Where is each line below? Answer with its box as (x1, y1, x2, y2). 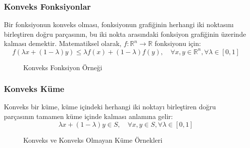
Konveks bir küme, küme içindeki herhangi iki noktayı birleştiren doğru (4, 102, 216, 112)
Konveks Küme (4, 83, 64, 95)
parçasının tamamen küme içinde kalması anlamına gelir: (4, 111, 173, 121)
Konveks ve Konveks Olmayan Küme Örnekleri (23, 134, 163, 145)
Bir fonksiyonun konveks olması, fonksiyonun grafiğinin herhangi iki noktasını (4, 19, 234, 30)
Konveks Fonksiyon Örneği (23, 62, 102, 72)
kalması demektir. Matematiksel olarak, (4, 38, 122, 48)
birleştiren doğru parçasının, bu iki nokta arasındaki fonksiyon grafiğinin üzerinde (4, 29, 246, 39)
